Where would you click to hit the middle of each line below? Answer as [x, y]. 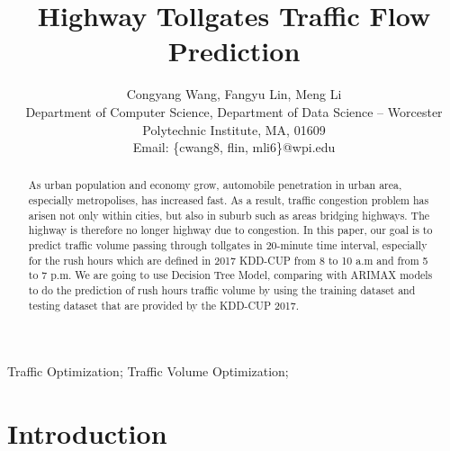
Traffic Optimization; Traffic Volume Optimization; [148, 371]
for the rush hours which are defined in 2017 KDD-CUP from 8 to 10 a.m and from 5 [228, 260]
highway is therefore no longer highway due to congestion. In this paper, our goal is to [230, 230]
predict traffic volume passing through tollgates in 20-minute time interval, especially [228, 245]
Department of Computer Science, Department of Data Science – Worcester [234, 111]
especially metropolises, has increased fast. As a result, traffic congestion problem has [229, 200]
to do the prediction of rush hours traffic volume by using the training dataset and [222, 290]
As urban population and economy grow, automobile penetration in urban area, [215, 185]
